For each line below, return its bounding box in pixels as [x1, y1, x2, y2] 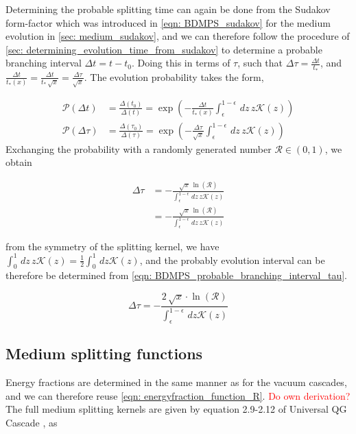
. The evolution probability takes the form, [84, 69, 264, 84]
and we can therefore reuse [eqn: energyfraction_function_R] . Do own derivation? [5, 388, 351, 402]
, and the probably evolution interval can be [139, 252, 325, 267]
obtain [5, 155, 32, 169]
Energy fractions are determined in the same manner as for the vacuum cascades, [5, 375, 347, 389]
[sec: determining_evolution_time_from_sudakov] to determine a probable [5, 42, 322, 56]
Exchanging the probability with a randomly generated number [5, 141, 272, 156]
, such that [237, 56, 283, 70]
